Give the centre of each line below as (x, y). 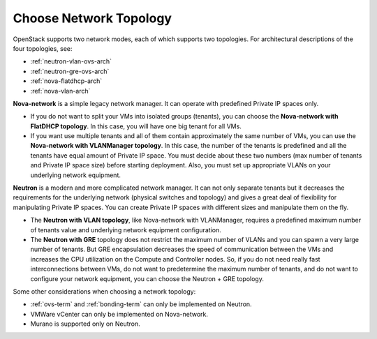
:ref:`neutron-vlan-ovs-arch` (71, 61)
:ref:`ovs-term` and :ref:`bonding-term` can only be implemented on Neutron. (141, 304)
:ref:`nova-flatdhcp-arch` (66, 81)
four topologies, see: (43, 48)
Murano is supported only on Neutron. (86, 324)
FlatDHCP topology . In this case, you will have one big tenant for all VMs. (136, 126)
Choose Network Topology (93, 18)
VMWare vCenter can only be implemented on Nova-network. (119, 314)
